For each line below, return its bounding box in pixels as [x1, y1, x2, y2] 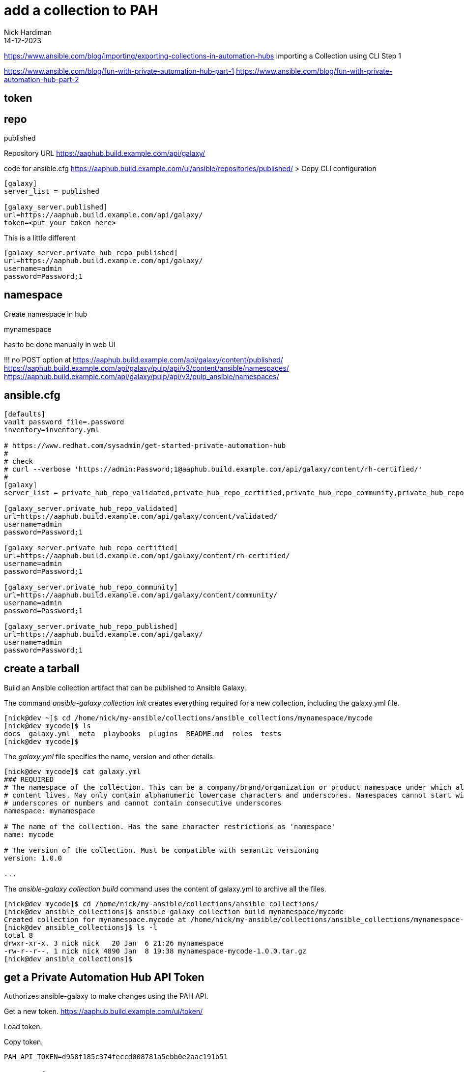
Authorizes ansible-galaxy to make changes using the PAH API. [4, 992, 208, 1001]
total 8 [4, 931, 33, 939]
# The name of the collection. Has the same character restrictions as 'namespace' [4, 822, 336, 831]
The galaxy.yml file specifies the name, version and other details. [4, 752, 215, 761]
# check [4, 457, 33, 465]
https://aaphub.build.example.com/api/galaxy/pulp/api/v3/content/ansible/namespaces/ [4, 363, 289, 372]
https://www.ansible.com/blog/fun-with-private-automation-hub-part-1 [4, 66, 234, 75]
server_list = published [4, 187, 99, 196]
